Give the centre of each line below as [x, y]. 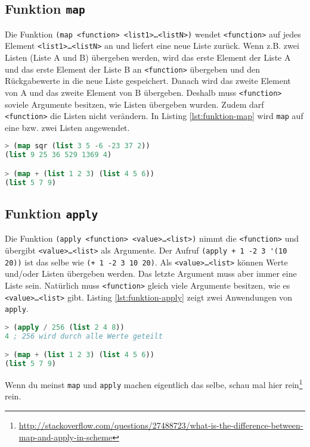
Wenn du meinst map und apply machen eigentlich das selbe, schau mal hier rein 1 [154, 384]
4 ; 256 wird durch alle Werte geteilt [84, 336]
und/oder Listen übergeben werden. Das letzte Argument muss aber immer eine [151, 273]
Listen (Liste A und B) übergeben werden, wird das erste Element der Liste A [148, 57]
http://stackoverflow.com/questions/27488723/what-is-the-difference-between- [161, 425]
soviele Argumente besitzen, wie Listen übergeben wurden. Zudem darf [134, 104]
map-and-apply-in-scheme [66, 437]
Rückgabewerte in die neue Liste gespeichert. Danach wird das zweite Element [148, 81]
